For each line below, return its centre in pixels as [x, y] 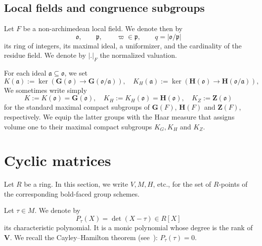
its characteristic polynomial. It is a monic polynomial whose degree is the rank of [128, 227]
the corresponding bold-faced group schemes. [72, 193]
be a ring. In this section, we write [76, 184]
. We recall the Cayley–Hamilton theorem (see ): [84, 237]
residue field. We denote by [45, 55]
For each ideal [25, 73]
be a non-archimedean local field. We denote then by [103, 28]
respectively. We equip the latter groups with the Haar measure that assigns [119, 116]
